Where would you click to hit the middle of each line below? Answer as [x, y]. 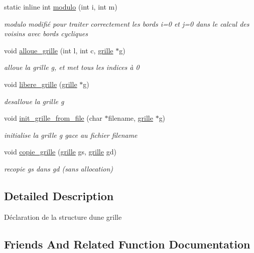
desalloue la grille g [34, 101]
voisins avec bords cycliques [46, 33]
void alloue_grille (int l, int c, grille [59, 50]
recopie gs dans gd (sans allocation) [59, 168]
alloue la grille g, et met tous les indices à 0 [72, 67]
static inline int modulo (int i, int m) [61, 7]
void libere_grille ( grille [41, 84]
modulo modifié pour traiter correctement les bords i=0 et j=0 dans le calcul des [127, 23]
